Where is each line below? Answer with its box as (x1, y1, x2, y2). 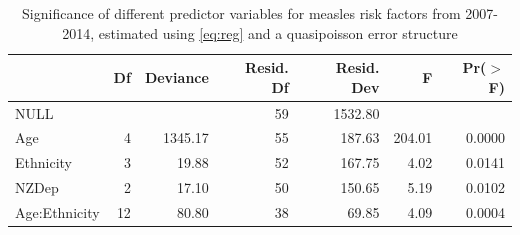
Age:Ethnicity (15, 202, 100, 222)
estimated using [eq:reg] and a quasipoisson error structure (98, 22, 458, 43)
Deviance (144, 66, 209, 87)
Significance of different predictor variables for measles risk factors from (22, 3, 461, 23)
